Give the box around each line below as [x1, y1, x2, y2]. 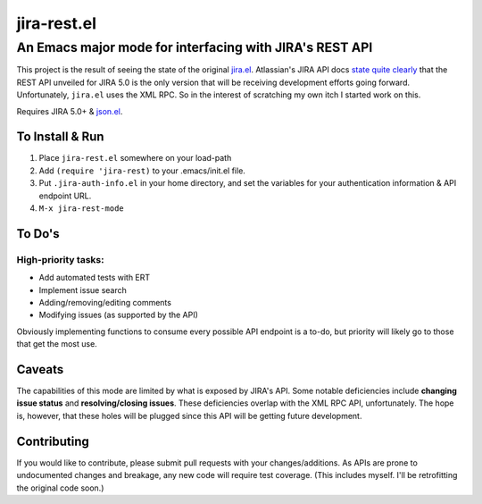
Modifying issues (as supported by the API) [38, 309, 198, 321]
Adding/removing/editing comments [38, 297, 171, 307]
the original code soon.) [16, 483, 104, 493]
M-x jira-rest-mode [38, 204, 124, 214]
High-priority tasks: [16, 253, 104, 265]
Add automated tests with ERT [38, 273, 151, 283]
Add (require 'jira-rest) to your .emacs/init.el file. [38, 165, 245, 176]
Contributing [16, 433, 89, 449]
